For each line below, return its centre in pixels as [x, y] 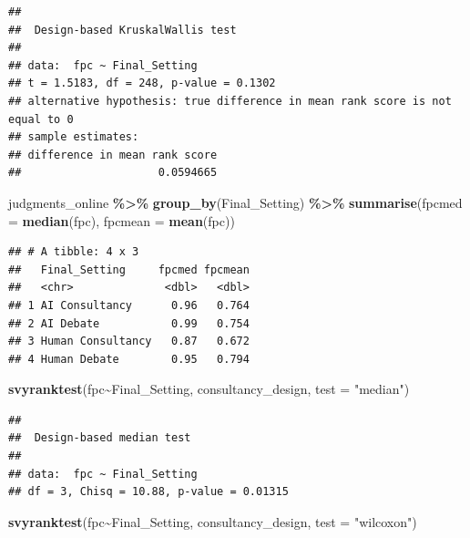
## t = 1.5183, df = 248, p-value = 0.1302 [142, 83]
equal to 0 [41, 119]
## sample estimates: [74, 137]
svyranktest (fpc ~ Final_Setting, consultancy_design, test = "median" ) [209, 389]
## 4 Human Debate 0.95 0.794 [129, 359]
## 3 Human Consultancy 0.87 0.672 [129, 341]
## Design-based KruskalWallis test [123, 30]
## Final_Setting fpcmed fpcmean [129, 269]
